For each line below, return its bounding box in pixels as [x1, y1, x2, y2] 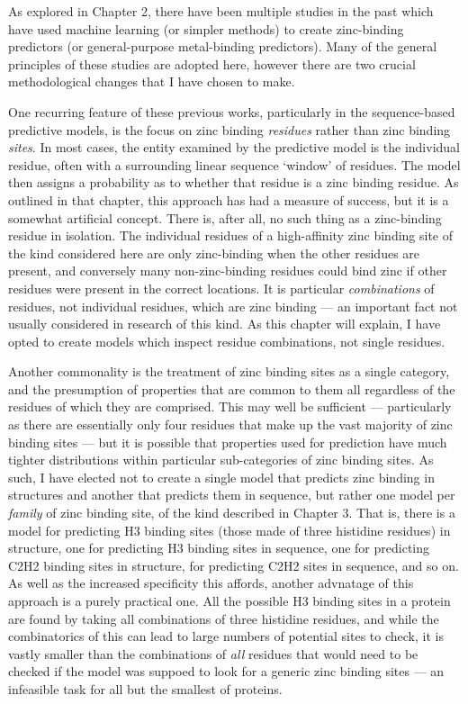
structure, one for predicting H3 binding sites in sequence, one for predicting [8, 538, 430, 557]
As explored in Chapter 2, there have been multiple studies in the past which [8, 2, 434, 20]
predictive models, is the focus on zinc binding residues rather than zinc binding [8, 120, 451, 139]
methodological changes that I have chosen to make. [8, 72, 295, 91]
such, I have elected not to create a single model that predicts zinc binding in [8, 467, 435, 486]
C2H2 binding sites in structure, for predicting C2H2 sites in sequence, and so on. [8, 555, 459, 574]
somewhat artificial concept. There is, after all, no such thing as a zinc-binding [8, 208, 442, 227]
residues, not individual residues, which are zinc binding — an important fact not [8, 296, 458, 315]
